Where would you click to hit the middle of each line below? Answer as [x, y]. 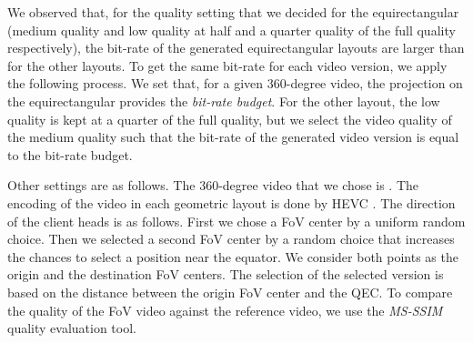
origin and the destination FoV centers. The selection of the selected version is [226, 274]
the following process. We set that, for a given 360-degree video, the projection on [235, 83]
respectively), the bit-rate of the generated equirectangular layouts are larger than [236, 48]
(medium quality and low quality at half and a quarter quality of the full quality [231, 30]
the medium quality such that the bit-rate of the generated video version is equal [233, 137]
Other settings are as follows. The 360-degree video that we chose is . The [213, 185]
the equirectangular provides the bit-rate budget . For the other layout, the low [224, 101]
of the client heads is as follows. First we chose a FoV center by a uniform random [236, 221]
